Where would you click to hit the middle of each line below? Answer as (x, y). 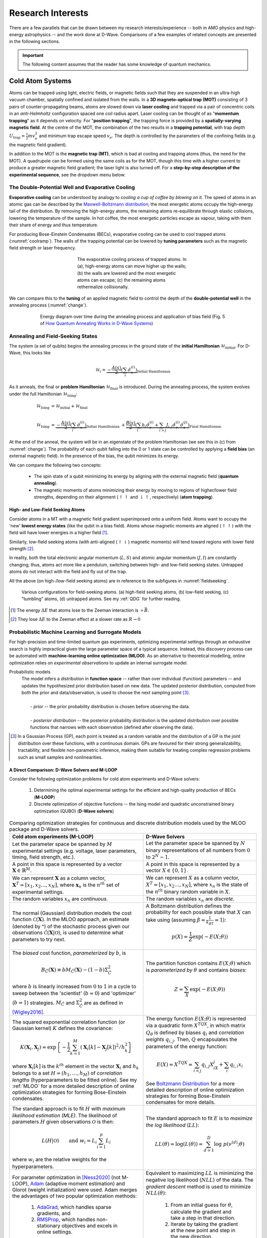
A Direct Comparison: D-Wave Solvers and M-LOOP (63, 770)
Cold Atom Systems (40, 81)
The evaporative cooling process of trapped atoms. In (132, 259)
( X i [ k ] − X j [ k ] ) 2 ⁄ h (103, 1047)
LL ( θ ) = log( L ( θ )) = (179, 1144)
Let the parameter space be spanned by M (62, 844)
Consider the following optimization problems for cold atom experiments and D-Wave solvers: (105, 779)
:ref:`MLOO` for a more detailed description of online (73, 1086)
